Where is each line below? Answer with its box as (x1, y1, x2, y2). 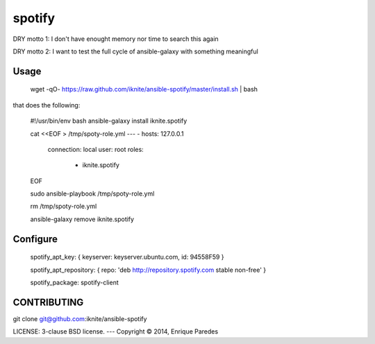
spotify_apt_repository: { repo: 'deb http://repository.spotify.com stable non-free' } (30, 266, 267, 274)
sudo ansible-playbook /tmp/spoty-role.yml (30, 189, 155, 198)
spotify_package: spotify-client (30, 278, 119, 287)
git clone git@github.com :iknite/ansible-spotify (12, 314, 147, 322)
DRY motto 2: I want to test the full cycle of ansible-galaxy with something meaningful (12, 47, 258, 55)
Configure (12, 233, 58, 245)
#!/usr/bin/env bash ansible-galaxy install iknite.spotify (30, 117, 187, 125)
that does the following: (12, 101, 81, 109)
